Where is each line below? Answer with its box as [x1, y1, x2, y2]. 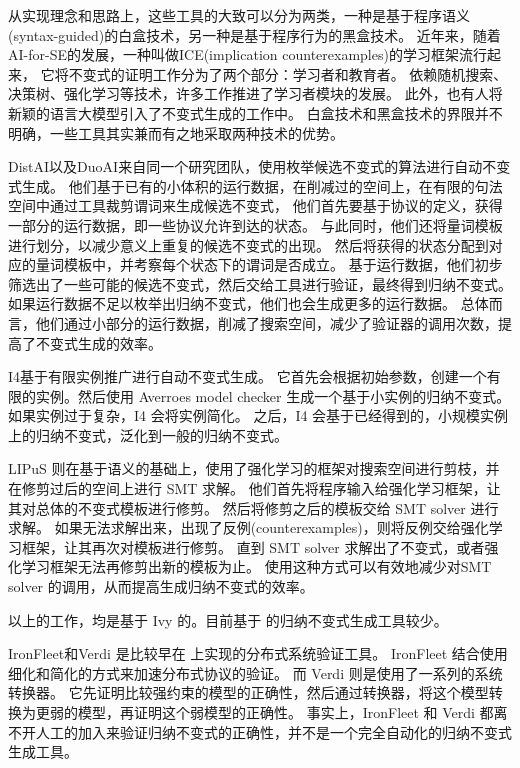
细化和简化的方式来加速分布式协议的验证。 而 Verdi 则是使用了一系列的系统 [8, 662, 503, 683]
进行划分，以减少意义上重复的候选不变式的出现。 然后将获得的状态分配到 [8, 234, 489, 255]
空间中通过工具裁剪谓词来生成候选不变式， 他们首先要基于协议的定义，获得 [8, 195, 503, 216]
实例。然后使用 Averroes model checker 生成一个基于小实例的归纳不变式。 [35, 385, 511, 406]
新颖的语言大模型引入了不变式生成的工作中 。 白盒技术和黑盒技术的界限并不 [8, 102, 503, 123]
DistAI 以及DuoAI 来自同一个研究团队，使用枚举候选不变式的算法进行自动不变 [8, 156, 511, 177]
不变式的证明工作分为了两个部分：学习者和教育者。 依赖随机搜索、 [68, 63, 508, 84]
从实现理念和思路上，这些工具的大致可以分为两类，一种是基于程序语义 [8, 5, 470, 25]
